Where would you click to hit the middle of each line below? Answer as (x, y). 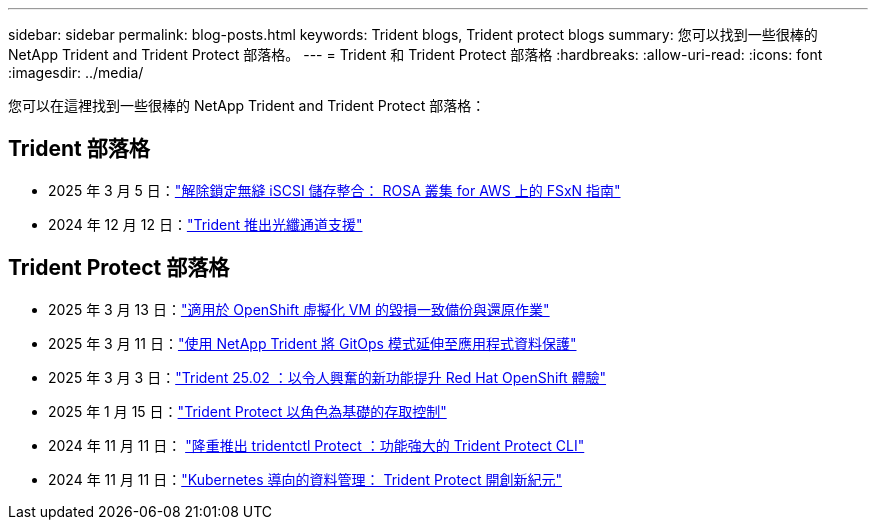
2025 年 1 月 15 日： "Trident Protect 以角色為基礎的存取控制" (247, 411)
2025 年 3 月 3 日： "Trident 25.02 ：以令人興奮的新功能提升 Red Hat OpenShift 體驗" (327, 377)
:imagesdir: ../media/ (76, 72)
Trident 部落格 (79, 149)
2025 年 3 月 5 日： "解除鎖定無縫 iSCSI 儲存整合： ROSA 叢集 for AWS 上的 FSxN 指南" (334, 190)
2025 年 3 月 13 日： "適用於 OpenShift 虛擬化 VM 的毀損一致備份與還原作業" (299, 309)
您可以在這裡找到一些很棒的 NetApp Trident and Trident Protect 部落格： (247, 105)
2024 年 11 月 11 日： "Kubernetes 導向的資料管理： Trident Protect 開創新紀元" (305, 479)
